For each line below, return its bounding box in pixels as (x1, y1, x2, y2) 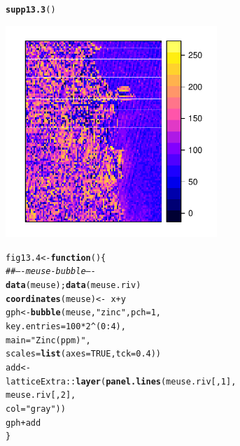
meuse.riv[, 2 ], (6, 390, 76, 401)
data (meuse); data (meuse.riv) (6, 280, 141, 290)
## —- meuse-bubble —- (6, 266, 96, 277)
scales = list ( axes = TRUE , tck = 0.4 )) (6, 349, 162, 359)
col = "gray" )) (6, 403, 66, 414)
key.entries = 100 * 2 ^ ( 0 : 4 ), (6, 321, 126, 331)
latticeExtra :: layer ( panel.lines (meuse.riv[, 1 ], (6, 376, 237, 387)
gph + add (6, 417, 41, 428)
